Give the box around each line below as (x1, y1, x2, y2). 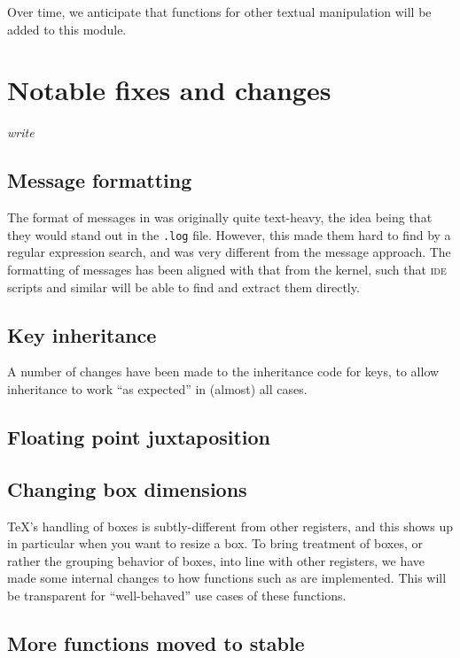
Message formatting (7, 166, 192, 194)
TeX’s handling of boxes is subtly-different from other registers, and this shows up (7, 516, 453, 535)
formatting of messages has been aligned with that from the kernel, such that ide (7, 259, 447, 278)
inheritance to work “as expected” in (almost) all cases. (7, 379, 308, 398)
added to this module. (7, 19, 127, 38)
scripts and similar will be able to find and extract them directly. (7, 277, 360, 296)
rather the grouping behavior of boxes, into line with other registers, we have (7, 551, 425, 569)
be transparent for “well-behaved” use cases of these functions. (7, 585, 347, 604)
